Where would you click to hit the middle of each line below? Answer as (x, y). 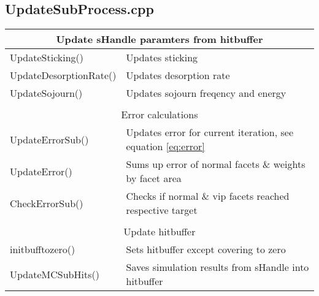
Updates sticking (162, 58)
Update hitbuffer (159, 232)
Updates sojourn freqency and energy (206, 93)
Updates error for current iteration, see (209, 132)
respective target (162, 210)
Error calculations (159, 115)
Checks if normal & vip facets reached (208, 196)
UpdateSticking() (47, 58)
